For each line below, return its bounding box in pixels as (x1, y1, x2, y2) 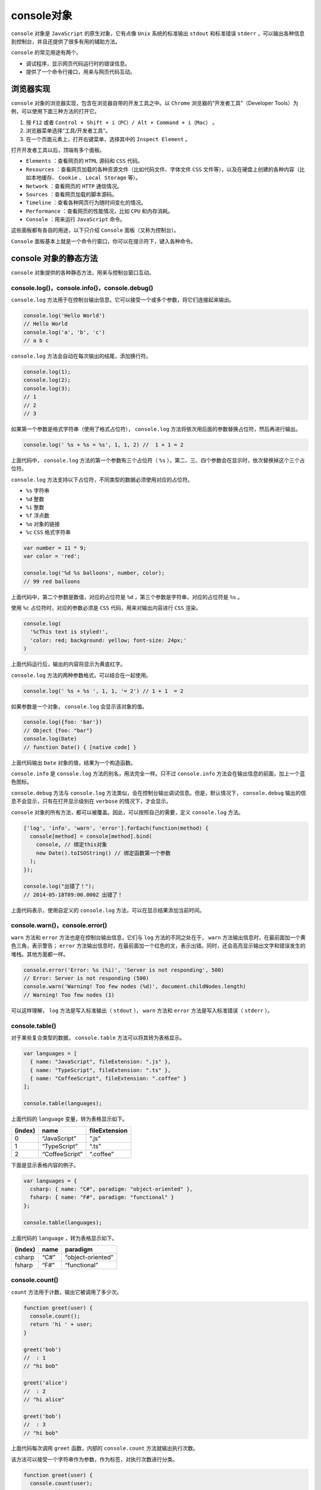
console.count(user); (30, 1480, 93, 1487)
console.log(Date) (23, 735, 77, 742)
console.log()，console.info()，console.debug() (11, 284, 154, 292)
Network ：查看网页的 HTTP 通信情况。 (26, 182, 122, 190)
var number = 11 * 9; (23, 545, 87, 551)
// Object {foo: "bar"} (23, 727, 93, 734)
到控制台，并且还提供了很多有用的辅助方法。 (11, 38, 121, 45)
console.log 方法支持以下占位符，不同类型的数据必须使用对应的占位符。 (11, 476, 193, 483)
